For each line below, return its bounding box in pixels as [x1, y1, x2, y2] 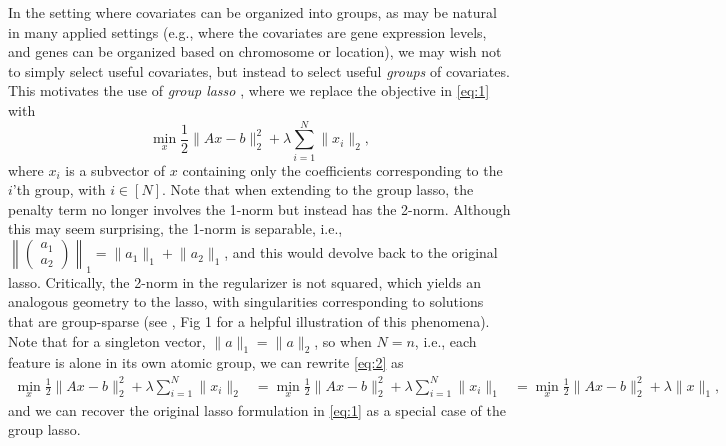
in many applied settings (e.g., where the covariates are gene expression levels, [8, 21, 487, 42]
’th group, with [12, 179, 106, 200]
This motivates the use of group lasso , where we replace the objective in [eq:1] [8, 80, 490, 101]
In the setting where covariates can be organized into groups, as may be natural [8, 2, 497, 22]
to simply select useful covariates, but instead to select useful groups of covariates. [8, 60, 510, 81]
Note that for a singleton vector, [8, 330, 206, 351]
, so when [314, 330, 372, 351]
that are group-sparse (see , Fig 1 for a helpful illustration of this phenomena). [8, 311, 490, 332]
